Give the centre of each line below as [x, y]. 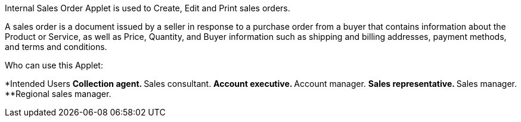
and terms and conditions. [56, 47]
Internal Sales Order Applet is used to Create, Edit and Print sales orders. [148, 8]
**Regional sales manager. [58, 94]
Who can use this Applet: [54, 65]
